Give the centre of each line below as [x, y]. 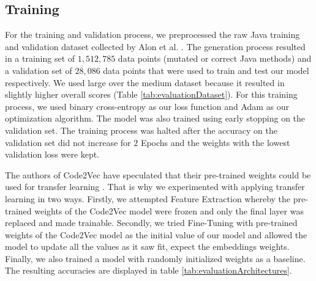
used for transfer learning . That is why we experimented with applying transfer [155, 187]
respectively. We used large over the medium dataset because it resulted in [145, 82]
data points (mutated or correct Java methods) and [215, 58]
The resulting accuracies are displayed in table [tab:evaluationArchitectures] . [149, 270]
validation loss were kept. [52, 154]
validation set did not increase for [68, 142]
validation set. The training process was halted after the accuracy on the [141, 130]
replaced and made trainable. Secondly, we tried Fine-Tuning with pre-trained [151, 223]
